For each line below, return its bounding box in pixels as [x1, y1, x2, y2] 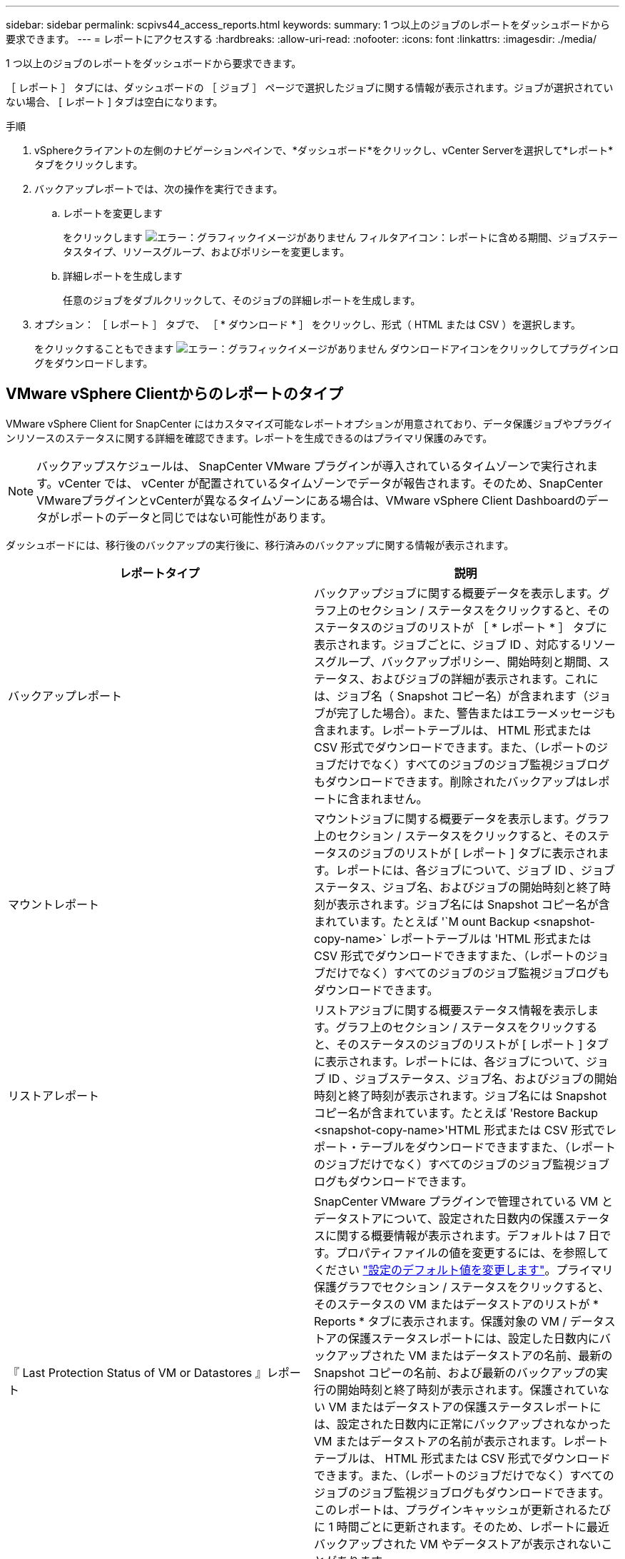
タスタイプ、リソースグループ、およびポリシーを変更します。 [63, 246, 350, 258]
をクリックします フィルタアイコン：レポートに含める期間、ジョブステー [63, 231, 618, 243]
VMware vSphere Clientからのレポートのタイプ [6, 385, 343, 403]
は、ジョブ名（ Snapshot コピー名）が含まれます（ [314, 688, 589, 703]
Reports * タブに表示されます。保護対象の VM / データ [314, 1313, 604, 1328]
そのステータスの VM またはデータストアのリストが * [314, 1296, 599, 1311]
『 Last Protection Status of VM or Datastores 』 [8, 1365, 267, 1380]
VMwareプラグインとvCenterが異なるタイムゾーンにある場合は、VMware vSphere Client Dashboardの [36, 493, 586, 508]
